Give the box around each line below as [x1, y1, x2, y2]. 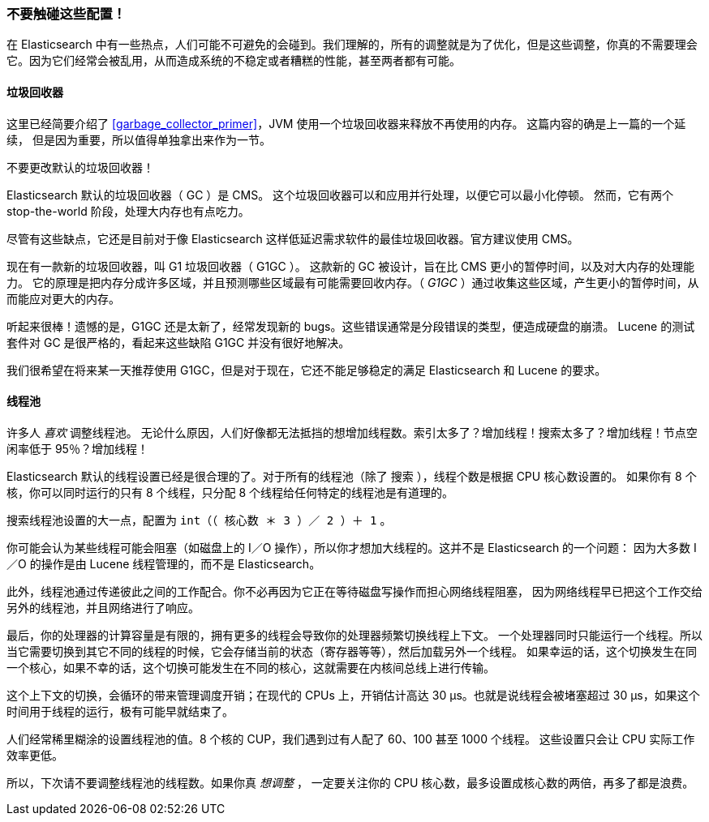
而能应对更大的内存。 [6, 291, 120, 306]
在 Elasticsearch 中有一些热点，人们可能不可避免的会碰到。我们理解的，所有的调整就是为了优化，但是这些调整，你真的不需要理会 [6, 37, 698, 52]
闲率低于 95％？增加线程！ [6, 441, 148, 456]
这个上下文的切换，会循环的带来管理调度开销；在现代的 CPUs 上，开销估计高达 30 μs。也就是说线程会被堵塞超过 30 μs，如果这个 [6, 687, 700, 702]
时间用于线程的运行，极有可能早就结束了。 [6, 704, 234, 718]
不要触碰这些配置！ [6, 6, 127, 22]
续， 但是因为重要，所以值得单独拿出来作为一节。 [6, 132, 271, 147]
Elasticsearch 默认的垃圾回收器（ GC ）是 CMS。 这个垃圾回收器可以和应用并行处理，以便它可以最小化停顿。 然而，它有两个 [6, 187, 674, 202]
